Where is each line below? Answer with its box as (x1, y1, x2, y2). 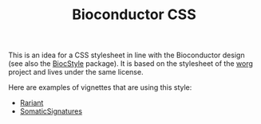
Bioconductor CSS (71, 6, 197, 24)
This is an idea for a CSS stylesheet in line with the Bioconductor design (8, 50, 245, 60)
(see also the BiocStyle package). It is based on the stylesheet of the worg (8, 59, 254, 68)
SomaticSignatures (19, 107, 82, 116)
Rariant (19, 98, 44, 108)
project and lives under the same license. (8, 68, 144, 77)
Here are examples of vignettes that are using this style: (8, 83, 192, 92)
